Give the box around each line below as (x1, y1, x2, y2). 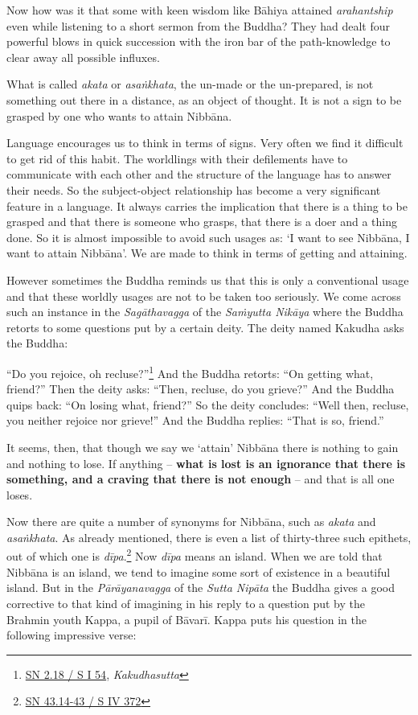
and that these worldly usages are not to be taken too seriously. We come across (6, 287, 401, 304)
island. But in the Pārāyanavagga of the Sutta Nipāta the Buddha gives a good (6, 579, 395, 596)
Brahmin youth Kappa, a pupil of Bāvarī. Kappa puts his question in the (6, 610, 367, 627)
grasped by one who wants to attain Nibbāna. (6, 107, 232, 124)
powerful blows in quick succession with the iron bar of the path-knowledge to (6, 33, 391, 50)
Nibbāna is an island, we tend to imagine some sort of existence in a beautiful (6, 563, 391, 580)
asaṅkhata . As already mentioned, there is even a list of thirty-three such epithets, (6, 528, 412, 545)
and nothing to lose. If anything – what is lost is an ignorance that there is (6, 454, 406, 471)
